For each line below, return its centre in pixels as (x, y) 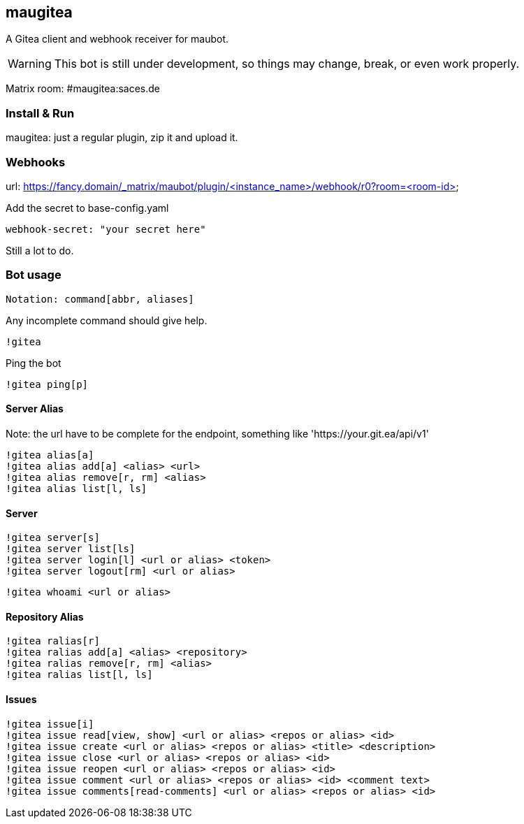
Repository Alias (45, 616)
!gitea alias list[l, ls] (77, 488)
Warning (30, 64)
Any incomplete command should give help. (107, 320)
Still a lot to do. (40, 250)
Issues (21, 699)
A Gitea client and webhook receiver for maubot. (117, 39)
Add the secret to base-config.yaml (87, 208)
